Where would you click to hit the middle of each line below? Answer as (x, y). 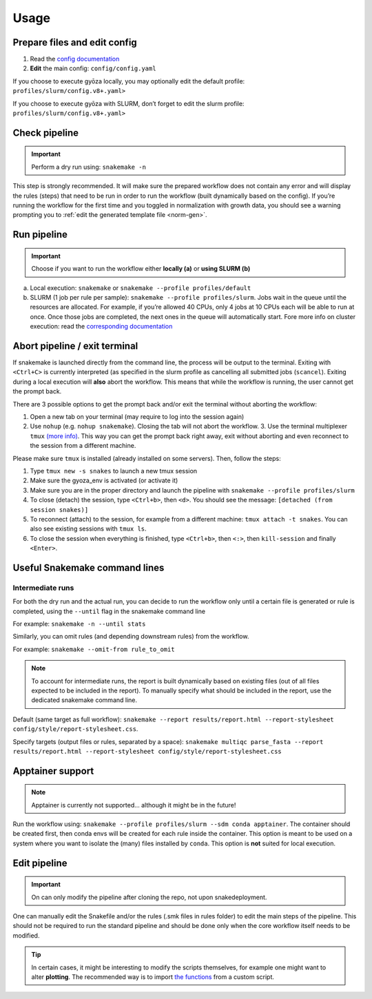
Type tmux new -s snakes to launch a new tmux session (114, 471)
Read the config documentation (75, 59)
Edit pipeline (40, 863)
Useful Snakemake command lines (89, 567)
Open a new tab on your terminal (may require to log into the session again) (137, 416)
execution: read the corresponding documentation (101, 327)
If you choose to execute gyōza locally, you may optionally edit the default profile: (129, 81)
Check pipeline (46, 133)
